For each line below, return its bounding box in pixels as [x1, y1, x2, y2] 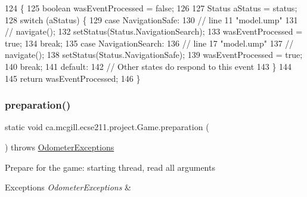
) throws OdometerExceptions [5, 140, 114, 153]
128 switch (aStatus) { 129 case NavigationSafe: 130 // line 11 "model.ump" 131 [5, 13, 298, 26]
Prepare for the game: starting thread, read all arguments [5, 161, 215, 173]
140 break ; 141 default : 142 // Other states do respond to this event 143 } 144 [5, 60, 292, 72]
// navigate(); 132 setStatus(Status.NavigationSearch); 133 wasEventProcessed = [5, 25, 303, 38]
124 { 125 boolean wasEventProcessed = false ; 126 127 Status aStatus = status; [5, 2, 297, 14]
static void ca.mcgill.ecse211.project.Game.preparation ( [5, 121, 209, 133]
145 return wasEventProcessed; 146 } [5, 72, 141, 84]
